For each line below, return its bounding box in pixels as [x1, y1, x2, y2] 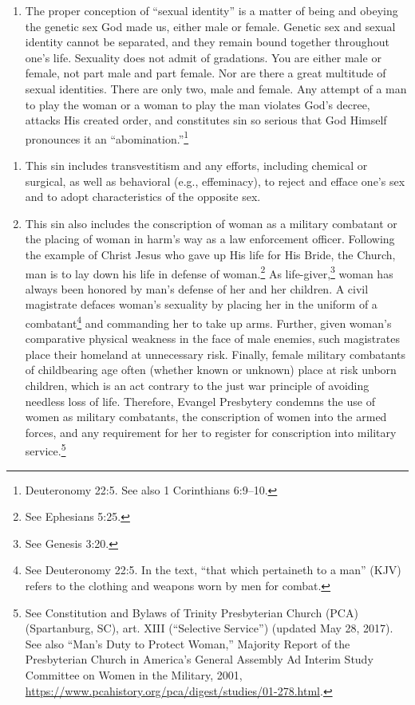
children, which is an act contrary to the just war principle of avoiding [25, 377, 370, 394]
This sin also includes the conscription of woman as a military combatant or [25, 215, 397, 231]
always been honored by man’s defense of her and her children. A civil [25, 280, 369, 297]
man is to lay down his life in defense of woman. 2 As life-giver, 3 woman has [25, 262, 393, 282]
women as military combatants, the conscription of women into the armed [25, 408, 387, 425]
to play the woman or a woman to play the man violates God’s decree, [25, 96, 370, 112]
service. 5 [25, 440, 66, 459]
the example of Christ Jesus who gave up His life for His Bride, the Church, [25, 246, 396, 262]
